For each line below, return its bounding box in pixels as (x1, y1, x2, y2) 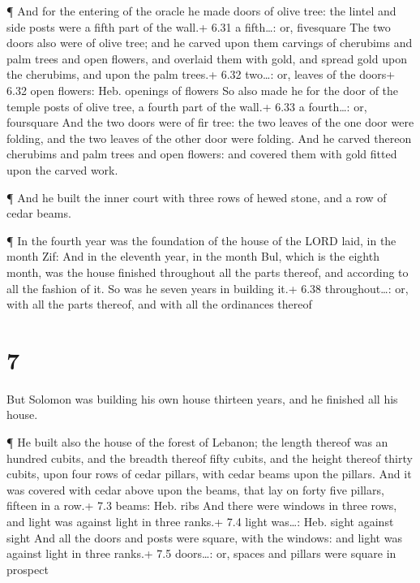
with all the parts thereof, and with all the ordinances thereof (6, 296, 312, 313)
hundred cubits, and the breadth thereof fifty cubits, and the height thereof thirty (6, 449, 413, 466)
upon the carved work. (6, 161, 118, 178)
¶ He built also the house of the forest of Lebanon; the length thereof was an (6, 434, 388, 450)
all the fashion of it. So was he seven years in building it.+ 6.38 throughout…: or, (6, 279, 409, 296)
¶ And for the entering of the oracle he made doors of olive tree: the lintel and (6, 2, 396, 19)
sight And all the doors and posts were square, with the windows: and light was (6, 529, 402, 546)
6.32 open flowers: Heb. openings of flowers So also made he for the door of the (6, 81, 399, 98)
